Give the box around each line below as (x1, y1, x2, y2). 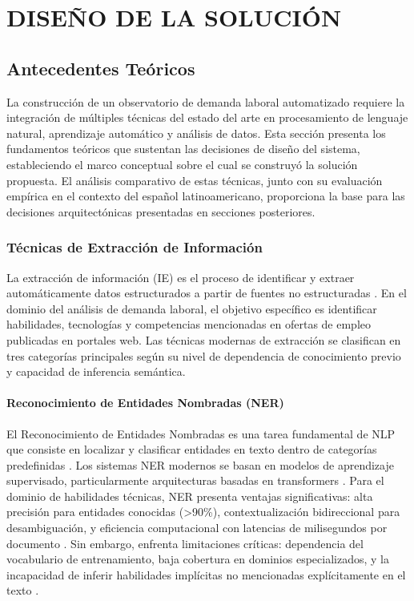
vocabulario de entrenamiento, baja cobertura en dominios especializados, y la (6, 551, 389, 567)
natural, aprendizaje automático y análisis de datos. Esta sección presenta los (6, 124, 386, 141)
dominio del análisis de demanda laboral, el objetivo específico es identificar (6, 300, 377, 317)
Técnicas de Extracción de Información (6, 237, 263, 257)
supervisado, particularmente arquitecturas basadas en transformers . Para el (6, 472, 384, 489)
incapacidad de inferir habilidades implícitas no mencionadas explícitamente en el (6, 566, 406, 583)
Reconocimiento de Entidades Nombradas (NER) (6, 394, 284, 411)
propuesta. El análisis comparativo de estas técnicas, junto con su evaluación (6, 171, 383, 188)
